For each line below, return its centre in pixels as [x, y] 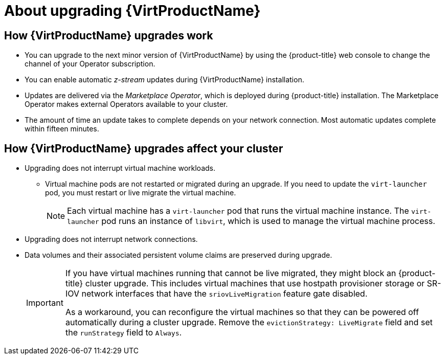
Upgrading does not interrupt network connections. [111, 239]
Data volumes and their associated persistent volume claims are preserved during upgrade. [179, 255]
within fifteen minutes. [62, 129]
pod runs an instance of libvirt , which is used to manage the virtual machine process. [268, 221]
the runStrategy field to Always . [124, 333]
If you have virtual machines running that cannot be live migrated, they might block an [231, 273]
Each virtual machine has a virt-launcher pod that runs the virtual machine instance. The [238, 211]
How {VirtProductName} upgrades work [109, 35]
